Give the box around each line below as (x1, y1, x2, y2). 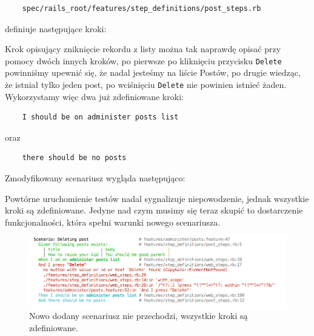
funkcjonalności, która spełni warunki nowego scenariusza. (5, 215, 221, 228)
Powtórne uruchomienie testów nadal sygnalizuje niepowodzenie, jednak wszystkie (5, 192, 309, 204)
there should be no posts (22, 153, 127, 163)
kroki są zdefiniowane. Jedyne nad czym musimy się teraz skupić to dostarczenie (5, 204, 303, 217)
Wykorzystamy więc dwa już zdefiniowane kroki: (5, 90, 184, 102)
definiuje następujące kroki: (5, 22, 107, 35)
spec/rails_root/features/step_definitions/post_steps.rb (22, 4, 261, 13)
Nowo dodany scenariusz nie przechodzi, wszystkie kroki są (29, 309, 248, 322)
